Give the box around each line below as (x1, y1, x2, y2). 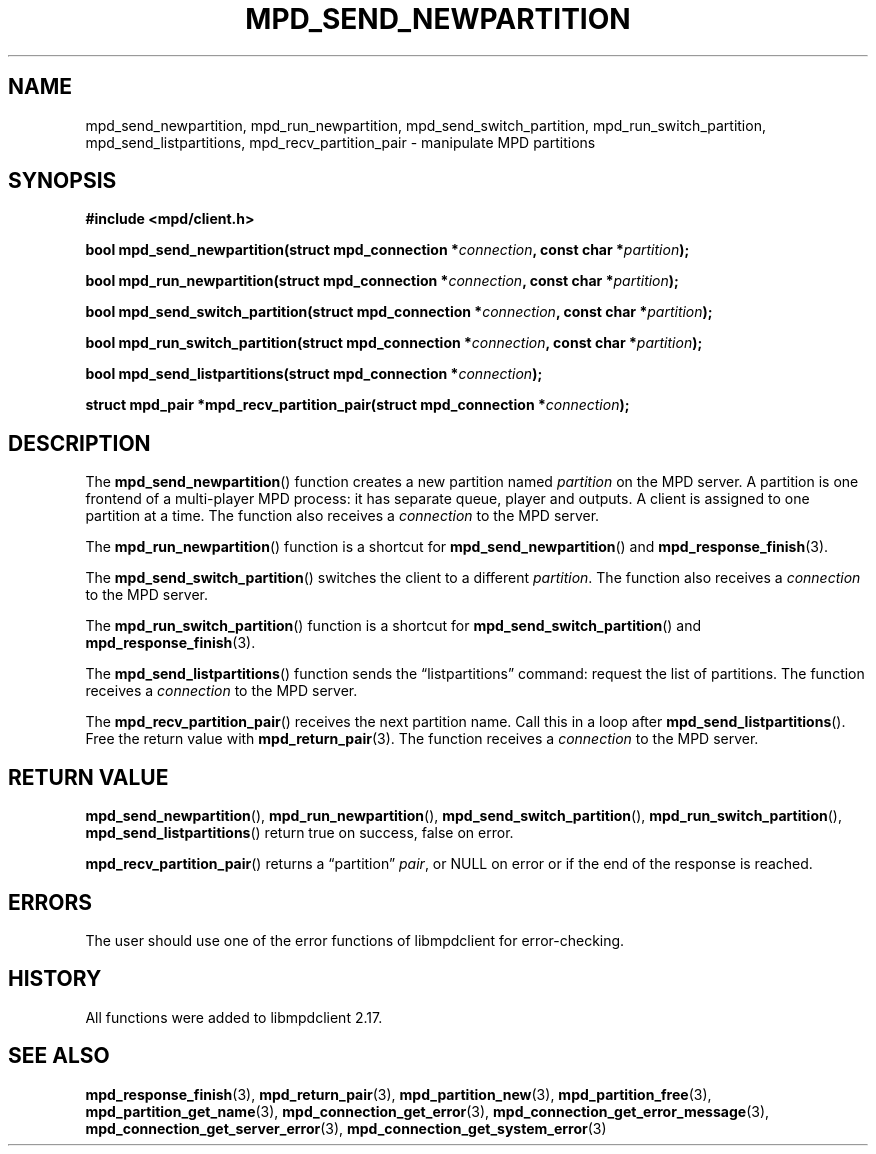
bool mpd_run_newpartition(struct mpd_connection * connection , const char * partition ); (85, 272, 679, 290)
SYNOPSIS (8, 168, 117, 194)
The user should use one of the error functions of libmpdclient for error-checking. (85, 931, 625, 949)
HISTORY (8, 966, 102, 992)
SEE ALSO (8, 1043, 110, 1069)
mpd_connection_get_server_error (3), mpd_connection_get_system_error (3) (85, 1119, 607, 1137)
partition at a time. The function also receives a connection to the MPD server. (85, 507, 600, 525)
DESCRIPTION (8, 430, 151, 456)
